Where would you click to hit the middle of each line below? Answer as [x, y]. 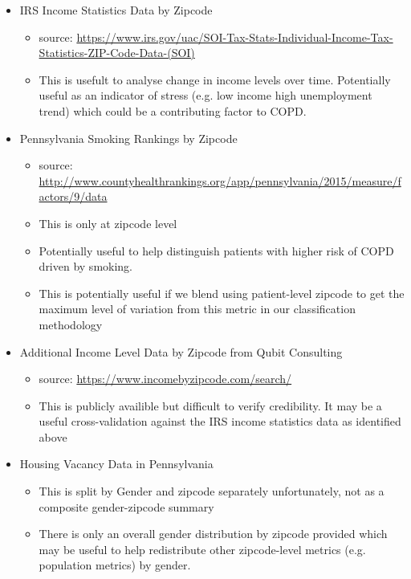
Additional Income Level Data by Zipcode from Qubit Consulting [181, 351]
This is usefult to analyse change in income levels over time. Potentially [215, 79]
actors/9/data [73, 196]
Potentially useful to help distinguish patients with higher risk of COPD [216, 250]
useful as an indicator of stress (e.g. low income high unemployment [205, 95]
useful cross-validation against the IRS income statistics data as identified [220, 421]
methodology [71, 324]
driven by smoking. [86, 266]
